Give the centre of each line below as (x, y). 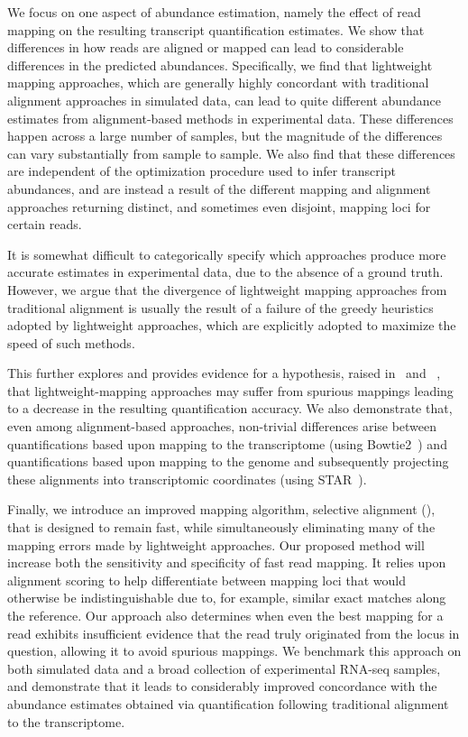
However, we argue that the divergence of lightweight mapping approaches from (227, 289)
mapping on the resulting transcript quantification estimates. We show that (216, 29)
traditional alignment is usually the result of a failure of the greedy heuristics (220, 307)
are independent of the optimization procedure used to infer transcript (202, 171)
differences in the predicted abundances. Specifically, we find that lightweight (220, 64)
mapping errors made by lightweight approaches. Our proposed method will (216, 544)
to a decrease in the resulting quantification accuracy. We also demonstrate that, (230, 408)
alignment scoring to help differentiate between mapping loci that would (206, 580)
